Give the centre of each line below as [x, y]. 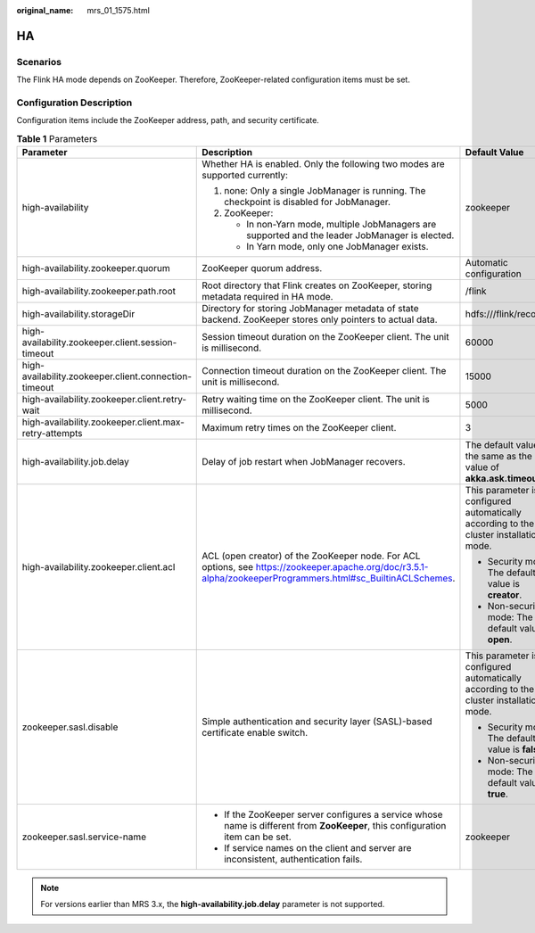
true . [498, 794]
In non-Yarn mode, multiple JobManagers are [342, 225]
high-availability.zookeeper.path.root [99, 292]
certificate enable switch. [255, 733]
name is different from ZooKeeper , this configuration [335, 826]
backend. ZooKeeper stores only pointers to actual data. [320, 319]
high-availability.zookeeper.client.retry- [104, 400]
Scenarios [39, 62]
